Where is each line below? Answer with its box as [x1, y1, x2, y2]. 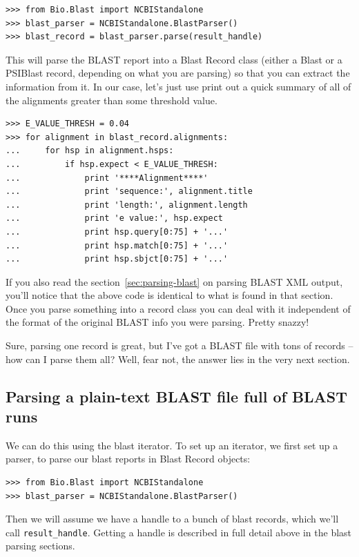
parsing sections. [6, 538, 75, 553]
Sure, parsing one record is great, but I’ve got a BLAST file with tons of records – [6, 338, 353, 353]
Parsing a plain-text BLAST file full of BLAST [6, 385, 348, 407]
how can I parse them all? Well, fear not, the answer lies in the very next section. [6, 351, 350, 366]
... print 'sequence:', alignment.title [6, 186, 253, 197]
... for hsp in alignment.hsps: [6, 146, 174, 156]
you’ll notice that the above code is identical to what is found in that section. [6, 288, 333, 302]
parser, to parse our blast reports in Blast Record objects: [6, 451, 251, 466]
